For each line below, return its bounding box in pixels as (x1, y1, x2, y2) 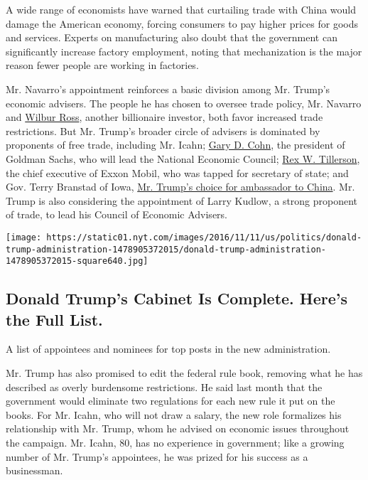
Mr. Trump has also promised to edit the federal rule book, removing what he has (6, 366, 363, 380)
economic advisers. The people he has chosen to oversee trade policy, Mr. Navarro (6, 95, 362, 110)
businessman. (6, 463, 63, 478)
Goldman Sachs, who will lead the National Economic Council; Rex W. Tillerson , (6, 151, 360, 166)
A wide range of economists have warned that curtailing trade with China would (6, 2, 357, 16)
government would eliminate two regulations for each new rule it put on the (6, 393, 335, 408)
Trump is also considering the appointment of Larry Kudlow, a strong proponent (6, 193, 358, 208)
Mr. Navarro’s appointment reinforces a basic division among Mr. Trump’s (6, 81, 330, 96)
